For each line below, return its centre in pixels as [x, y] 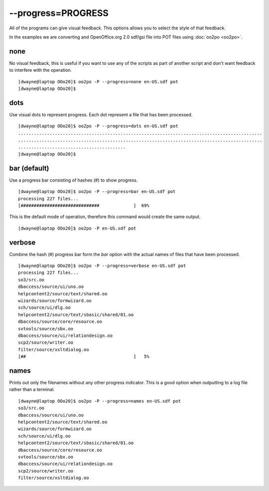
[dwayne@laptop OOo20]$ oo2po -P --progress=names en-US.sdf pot [100, 401]
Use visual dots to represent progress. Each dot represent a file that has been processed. [101, 114]
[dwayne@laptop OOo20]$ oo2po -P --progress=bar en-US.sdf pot [97, 192]
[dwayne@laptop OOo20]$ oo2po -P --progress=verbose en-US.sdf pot [102, 266]
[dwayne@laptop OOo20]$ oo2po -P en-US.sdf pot [77, 228]
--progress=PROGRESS [59, 13]
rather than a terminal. [32, 390]
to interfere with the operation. [41, 70]
